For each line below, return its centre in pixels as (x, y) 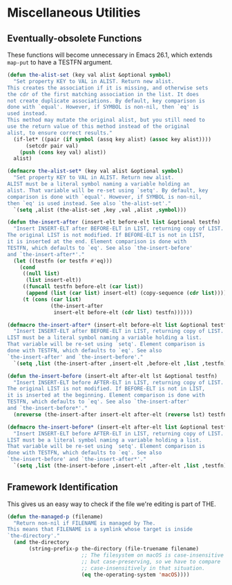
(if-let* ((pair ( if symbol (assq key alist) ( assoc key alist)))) (113, 139)
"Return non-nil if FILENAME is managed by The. (85, 523)
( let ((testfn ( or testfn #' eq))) (63, 261)
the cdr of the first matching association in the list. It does (103, 94)
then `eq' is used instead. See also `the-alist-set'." (89, 203)
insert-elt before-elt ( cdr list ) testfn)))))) (123, 312)
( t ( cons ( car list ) (52, 299)
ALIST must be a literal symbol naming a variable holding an (98, 184)
